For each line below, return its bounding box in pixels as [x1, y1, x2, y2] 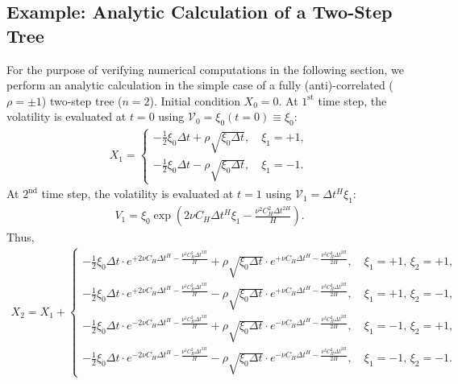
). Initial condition [149, 92, 240, 109]
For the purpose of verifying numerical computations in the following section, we [6, 60, 404, 77]
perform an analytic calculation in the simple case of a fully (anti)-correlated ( [6, 76, 393, 93]
